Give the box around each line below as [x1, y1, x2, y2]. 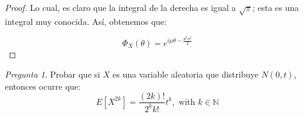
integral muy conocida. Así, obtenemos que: [5, 15, 167, 27]
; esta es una [252, 1, 299, 13]
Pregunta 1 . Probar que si [5, 68, 101, 81]
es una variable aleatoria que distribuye [113, 68, 259, 81]
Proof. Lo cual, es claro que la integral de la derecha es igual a [5, 1, 236, 13]
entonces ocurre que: [5, 79, 81, 92]
